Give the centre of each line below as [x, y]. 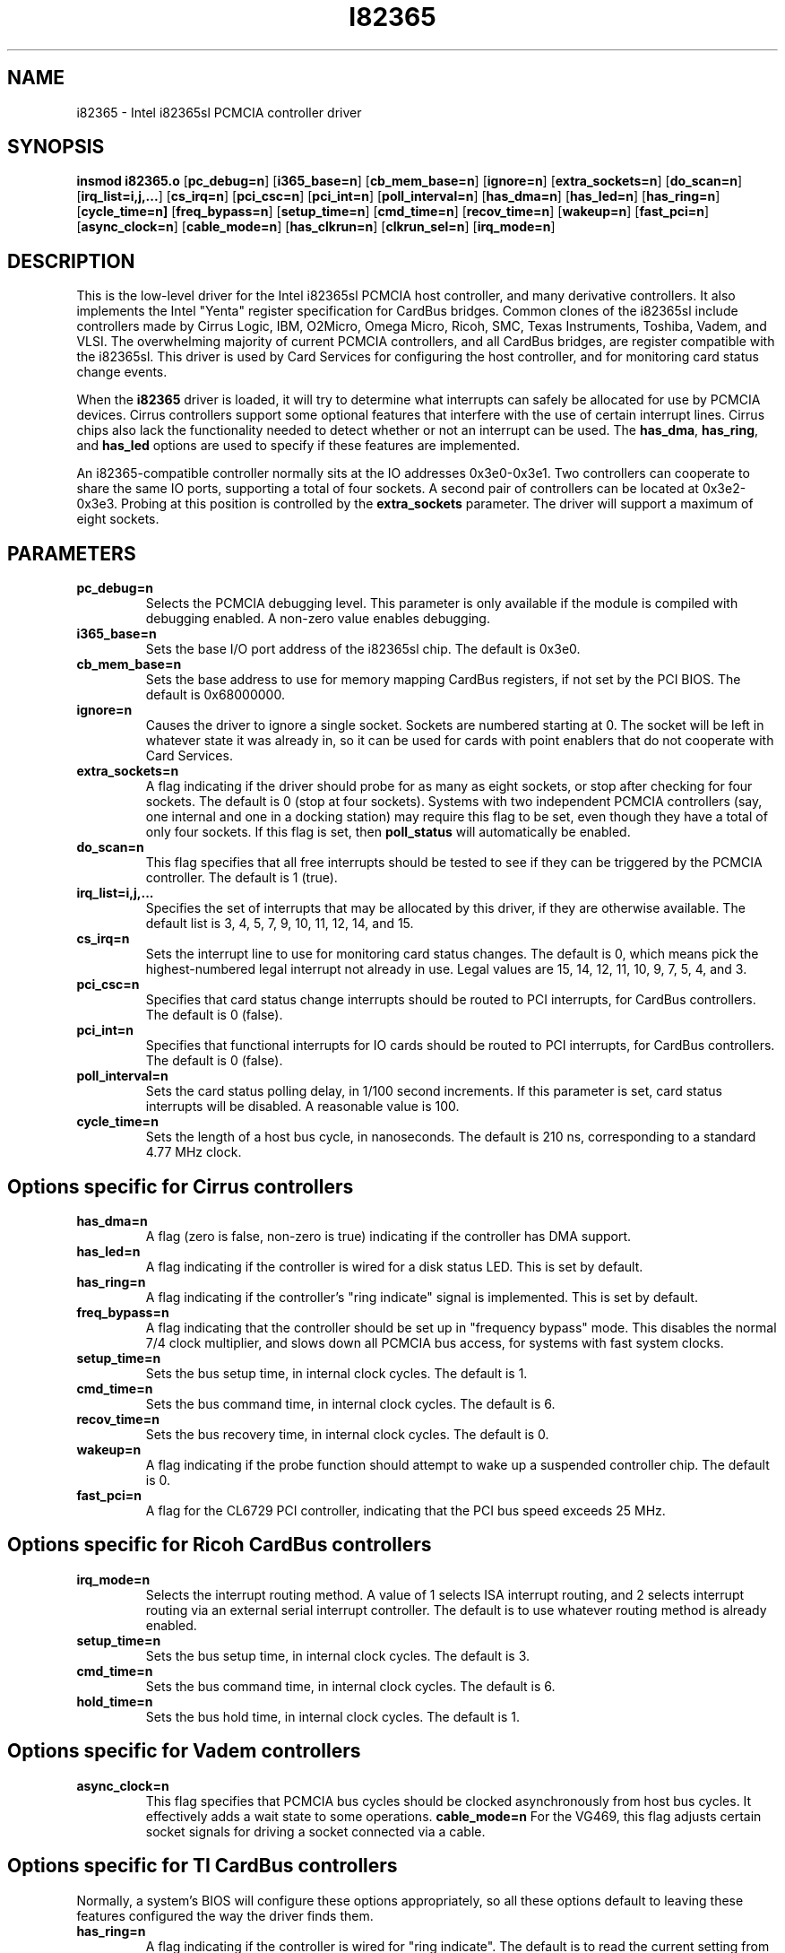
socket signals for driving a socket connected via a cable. [315, 1831]
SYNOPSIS [56, 147]
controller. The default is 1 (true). [242, 878]
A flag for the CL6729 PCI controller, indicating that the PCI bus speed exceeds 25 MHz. [405, 1510]
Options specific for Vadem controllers [184, 1751]
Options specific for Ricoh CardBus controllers [220, 1545]
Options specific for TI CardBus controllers [203, 1866]
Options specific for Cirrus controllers [181, 1186]
